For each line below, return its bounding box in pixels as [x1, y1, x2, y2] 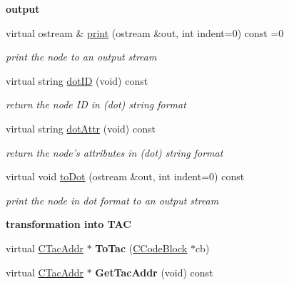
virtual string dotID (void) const [6, 73, 148, 88]
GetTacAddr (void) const [95, 264, 213, 279]
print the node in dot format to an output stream [6, 192, 219, 207]
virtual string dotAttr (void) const [6, 120, 156, 135]
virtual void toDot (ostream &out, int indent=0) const [6, 169, 245, 184]
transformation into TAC [6, 217, 131, 232]
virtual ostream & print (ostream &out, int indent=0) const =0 [6, 25, 284, 40]
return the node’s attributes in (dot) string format [6, 145, 223, 160]
